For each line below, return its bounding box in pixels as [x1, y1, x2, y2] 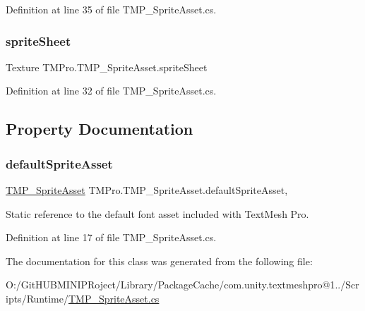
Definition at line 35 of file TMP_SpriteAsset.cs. [6, 2, 217, 16]
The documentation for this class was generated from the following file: [6, 253, 313, 268]
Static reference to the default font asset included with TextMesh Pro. [6, 206, 309, 221]
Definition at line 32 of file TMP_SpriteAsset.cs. [6, 83, 217, 98]
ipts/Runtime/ [6, 291, 68, 305]
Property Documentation [6, 118, 193, 140]
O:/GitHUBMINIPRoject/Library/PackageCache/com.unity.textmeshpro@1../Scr [6, 277, 359, 292]
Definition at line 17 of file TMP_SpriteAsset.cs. [6, 230, 217, 245]
